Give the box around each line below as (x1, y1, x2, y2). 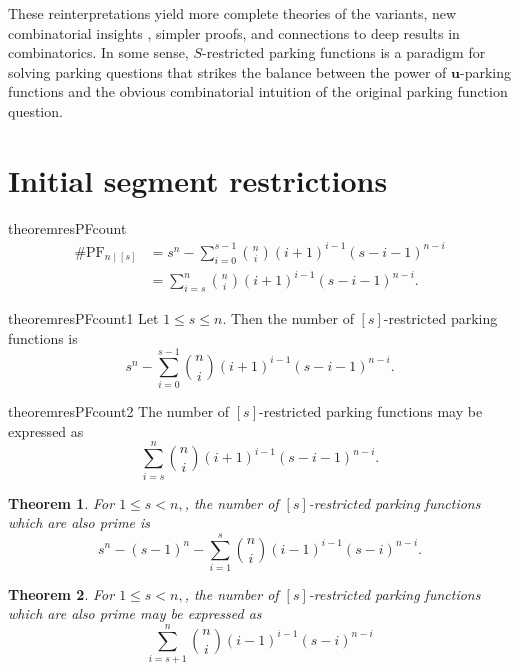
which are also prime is (8, 512, 151, 533)
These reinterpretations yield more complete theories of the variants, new (8, 3, 457, 23)
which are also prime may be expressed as (8, 603, 262, 624)
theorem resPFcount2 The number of (8, 401, 230, 422)
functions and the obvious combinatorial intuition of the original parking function (8, 81, 508, 102)
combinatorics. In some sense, (8, 42, 189, 63)
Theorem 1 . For (8, 492, 115, 513)
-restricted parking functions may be (259, 401, 483, 422)
